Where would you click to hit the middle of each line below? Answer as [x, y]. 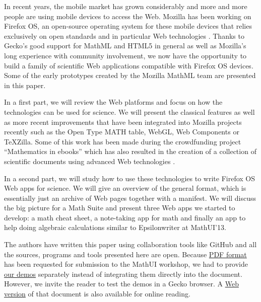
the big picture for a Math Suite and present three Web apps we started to [120, 208]
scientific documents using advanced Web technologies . [90, 161]
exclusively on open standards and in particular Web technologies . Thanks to [124, 35]
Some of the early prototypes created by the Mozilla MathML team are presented [130, 75]
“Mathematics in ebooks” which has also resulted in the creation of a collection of [130, 151]
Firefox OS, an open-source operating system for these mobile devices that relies [128, 26]
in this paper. [25, 85]
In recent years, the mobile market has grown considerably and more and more [126, 6]
